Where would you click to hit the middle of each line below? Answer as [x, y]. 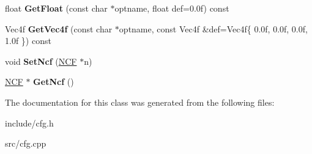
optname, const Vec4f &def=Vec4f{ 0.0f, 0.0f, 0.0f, [213, 28]
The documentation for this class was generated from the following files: [140, 102]
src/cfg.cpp [26, 143]
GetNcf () [54, 82]
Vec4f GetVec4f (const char [59, 28]
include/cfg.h [29, 123]
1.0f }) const [28, 41]
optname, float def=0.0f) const [172, 8]
